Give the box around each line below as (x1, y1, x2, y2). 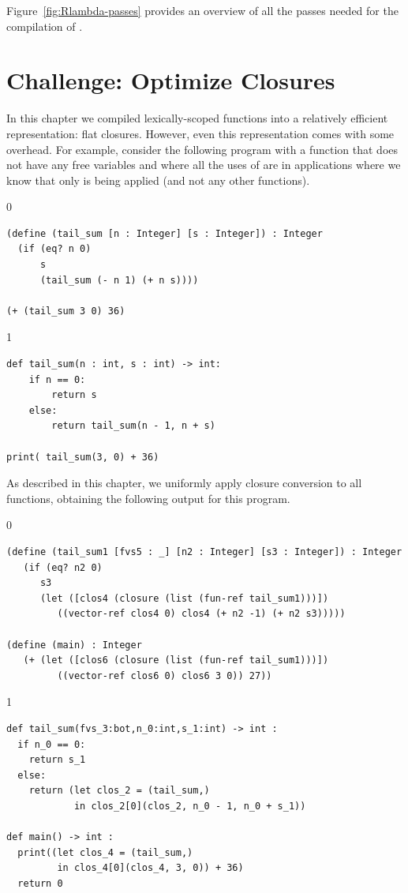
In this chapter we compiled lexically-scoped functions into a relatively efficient (6, 110, 388, 126)
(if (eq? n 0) (17, 243, 92, 255)
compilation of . (6, 17, 83, 34)
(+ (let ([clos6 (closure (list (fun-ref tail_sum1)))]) (23, 655, 329, 666)
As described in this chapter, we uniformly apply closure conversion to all (6, 475, 362, 491)
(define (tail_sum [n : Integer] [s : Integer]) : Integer (6, 227, 323, 239)
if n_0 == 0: (17, 738, 86, 750)
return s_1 (28, 754, 86, 766)
